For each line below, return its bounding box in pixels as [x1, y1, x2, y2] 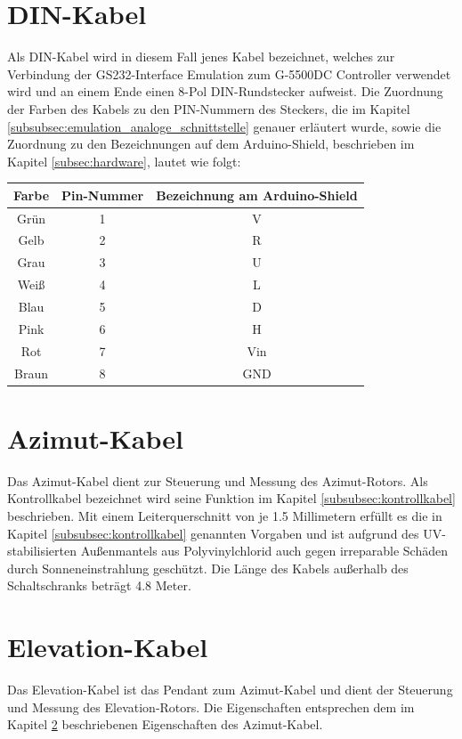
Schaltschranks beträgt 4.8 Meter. [7, 576, 191, 595]
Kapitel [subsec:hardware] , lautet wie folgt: [7, 151, 241, 170]
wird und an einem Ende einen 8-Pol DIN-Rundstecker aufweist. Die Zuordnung [7, 82, 443, 101]
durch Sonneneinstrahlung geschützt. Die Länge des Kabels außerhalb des [7, 558, 409, 577]
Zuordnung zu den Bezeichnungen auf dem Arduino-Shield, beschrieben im [7, 134, 415, 153]
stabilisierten [7, 541, 77, 560]
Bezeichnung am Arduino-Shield [156, 185, 358, 204]
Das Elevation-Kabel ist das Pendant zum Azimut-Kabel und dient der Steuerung [7, 680, 453, 699]
